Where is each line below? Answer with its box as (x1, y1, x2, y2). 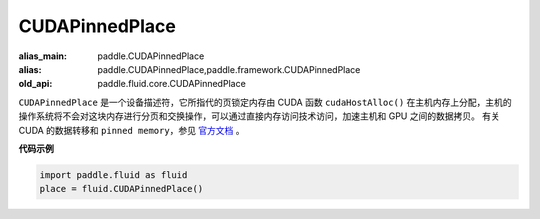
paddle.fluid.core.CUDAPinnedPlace (97, 78, 247, 90)
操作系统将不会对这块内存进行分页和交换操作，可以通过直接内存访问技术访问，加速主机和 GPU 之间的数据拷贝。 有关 (18, 110, 500, 122)
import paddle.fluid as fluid (39, 169, 188, 180)
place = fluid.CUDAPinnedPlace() (39, 183, 204, 195)
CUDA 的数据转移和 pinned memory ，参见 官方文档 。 (18, 124, 245, 136)
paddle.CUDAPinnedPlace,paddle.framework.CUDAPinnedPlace (97, 63, 361, 75)
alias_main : (18, 50, 67, 62)
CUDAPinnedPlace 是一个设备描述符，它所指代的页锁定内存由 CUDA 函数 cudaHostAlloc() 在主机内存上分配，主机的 (18, 96, 512, 108)
